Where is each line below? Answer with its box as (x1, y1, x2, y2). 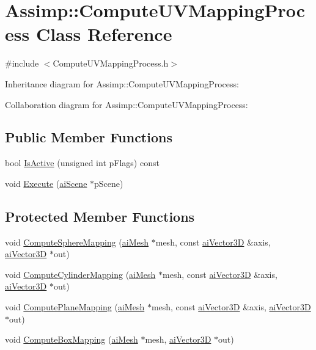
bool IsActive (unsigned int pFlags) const (5, 156, 160, 169)
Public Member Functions (5, 128, 172, 147)
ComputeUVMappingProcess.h (53, 57, 169, 70)
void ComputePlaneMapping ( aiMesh (5, 301, 145, 313)
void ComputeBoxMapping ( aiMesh (5, 333, 138, 346)
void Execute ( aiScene (5, 177, 87, 189)
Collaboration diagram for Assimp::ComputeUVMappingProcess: (5, 98, 248, 111)
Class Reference (35, 21, 172, 46)
